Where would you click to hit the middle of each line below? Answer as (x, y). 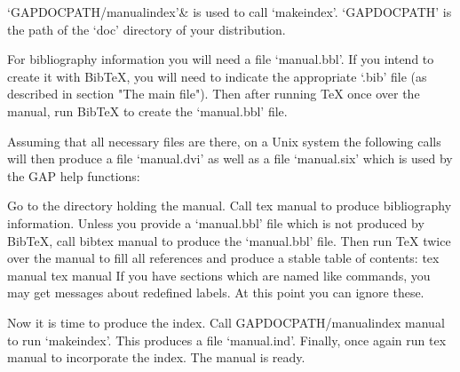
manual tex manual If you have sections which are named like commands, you (219, 275)
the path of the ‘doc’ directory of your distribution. (147, 29)
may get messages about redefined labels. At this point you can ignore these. (216, 293)
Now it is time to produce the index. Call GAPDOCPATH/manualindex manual (226, 322)
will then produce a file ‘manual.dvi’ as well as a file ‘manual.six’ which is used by (230, 158)
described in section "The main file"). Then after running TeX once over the (214, 94)
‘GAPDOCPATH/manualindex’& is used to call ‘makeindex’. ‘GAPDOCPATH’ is (230, 12)
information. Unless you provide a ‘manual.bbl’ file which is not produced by (216, 222)
